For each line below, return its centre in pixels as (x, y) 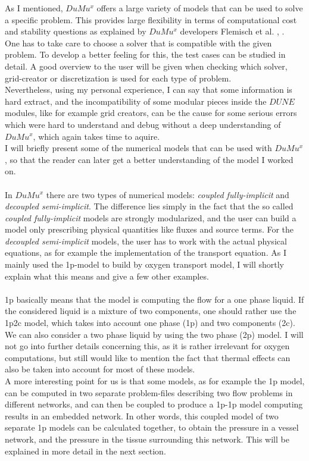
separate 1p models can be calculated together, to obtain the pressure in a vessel (152, 427)
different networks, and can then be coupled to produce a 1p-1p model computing (154, 404)
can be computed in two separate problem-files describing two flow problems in (149, 392)
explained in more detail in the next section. (85, 451)
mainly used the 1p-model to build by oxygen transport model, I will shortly (144, 264)
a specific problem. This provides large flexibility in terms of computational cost (151, 19)
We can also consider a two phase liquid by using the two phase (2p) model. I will (154, 334)
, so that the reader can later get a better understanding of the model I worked (149, 159)
